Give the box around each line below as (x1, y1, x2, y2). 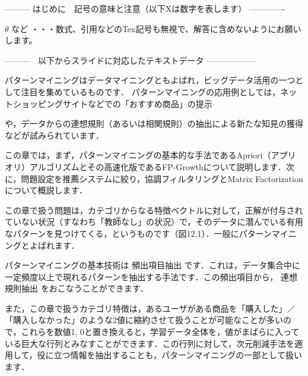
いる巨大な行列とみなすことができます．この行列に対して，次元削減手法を (5, 337, 295, 349)
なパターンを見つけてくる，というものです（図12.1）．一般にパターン (5, 227, 272, 239)
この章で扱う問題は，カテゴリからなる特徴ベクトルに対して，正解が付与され (5, 203, 303, 216)
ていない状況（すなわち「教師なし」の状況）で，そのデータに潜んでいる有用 (5, 215, 303, 228)
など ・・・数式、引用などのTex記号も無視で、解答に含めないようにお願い (11, 22, 301, 35)
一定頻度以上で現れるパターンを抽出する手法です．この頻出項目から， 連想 (5, 270, 297, 283)
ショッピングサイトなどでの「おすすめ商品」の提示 (12, 97, 212, 109)
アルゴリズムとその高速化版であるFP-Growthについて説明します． (29, 160, 286, 173)
